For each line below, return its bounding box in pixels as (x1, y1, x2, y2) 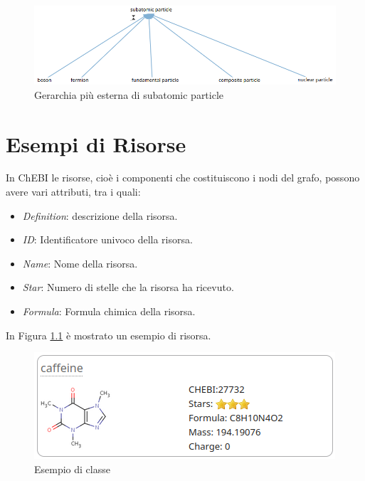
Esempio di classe (34, 461, 110, 476)
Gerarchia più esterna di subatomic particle (34, 87, 224, 102)
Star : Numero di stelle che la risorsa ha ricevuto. (22, 280, 234, 295)
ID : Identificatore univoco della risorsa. (22, 232, 193, 247)
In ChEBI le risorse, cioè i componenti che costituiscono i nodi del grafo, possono (6, 170, 360, 185)
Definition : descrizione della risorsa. (22, 208, 178, 223)
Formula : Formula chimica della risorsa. (22, 304, 196, 319)
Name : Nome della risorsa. (22, 255, 138, 270)
